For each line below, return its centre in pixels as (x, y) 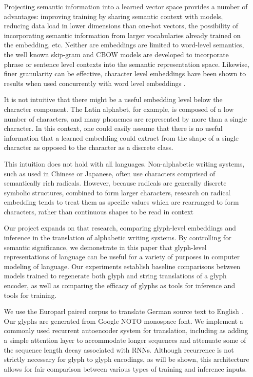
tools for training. (30, 295)
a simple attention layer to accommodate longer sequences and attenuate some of (125, 340)
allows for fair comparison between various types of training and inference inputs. (126, 368)
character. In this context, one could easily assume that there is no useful (113, 128)
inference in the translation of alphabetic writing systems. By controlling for (118, 238)
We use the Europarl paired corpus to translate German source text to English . (124, 311)
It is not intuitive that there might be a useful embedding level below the (113, 99)
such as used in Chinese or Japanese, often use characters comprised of (110, 173)
